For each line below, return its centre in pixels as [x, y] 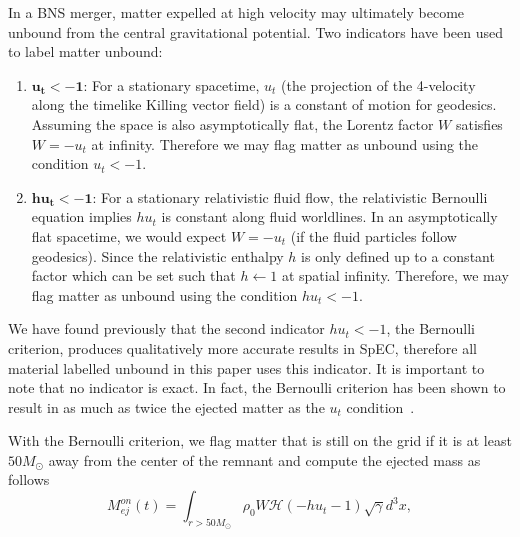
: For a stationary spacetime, [171, 84]
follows [29, 479]
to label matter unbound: [85, 51]
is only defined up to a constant [398, 255]
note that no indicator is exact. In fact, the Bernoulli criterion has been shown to [257, 387]
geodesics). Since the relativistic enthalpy [157, 255]
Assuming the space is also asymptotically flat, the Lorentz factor [232, 123]
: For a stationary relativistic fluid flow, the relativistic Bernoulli [290, 196]
